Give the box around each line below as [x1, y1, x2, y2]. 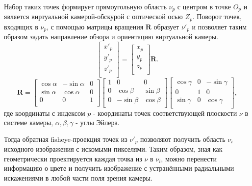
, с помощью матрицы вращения [47, 21, 144, 31]
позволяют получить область [140, 133, 226, 144]
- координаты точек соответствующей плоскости [93, 107, 237, 118]
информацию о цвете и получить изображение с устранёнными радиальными [4, 163, 234, 173]
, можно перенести [161, 153, 217, 163]
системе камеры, [4, 117, 53, 128]
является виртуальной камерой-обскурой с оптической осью [4, 11, 183, 22]
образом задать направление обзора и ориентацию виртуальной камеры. [4, 31, 219, 42]
